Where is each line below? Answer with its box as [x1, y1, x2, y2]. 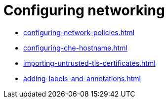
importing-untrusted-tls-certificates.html [23, 58, 156, 67]
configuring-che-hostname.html [23, 43, 127, 52]
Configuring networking [3, 2, 165, 19]
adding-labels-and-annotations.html [23, 74, 141, 83]
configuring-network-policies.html [23, 28, 135, 37]
